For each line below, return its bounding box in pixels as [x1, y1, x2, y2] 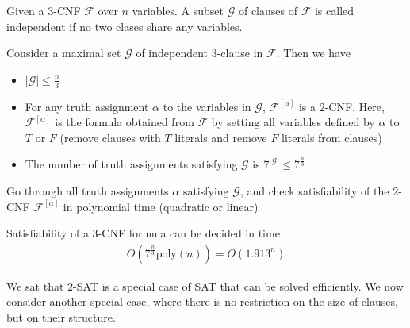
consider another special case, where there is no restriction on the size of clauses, [6, 293, 398, 310]
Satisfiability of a [6, 225, 89, 241]
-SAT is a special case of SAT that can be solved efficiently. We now [73, 277, 404, 294]
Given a [6, 2, 44, 18]
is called [314, 2, 354, 18]
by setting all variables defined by [211, 114, 375, 130]
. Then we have [276, 44, 351, 61]
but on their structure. [6, 308, 116, 325]
